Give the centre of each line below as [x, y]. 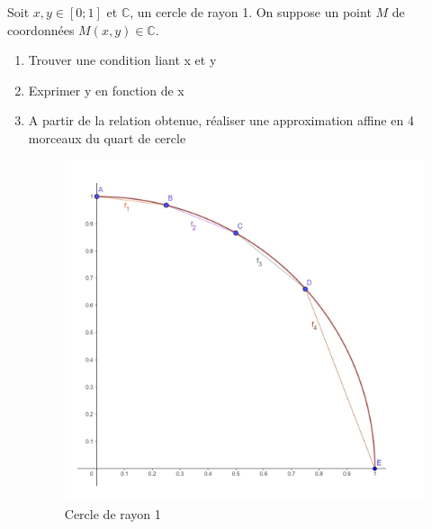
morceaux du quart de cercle [107, 137]
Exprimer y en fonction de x [106, 90]
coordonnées [41, 29]
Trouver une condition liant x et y [122, 60]
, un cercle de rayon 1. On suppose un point [251, 12]
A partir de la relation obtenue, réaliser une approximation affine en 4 [221, 120]
